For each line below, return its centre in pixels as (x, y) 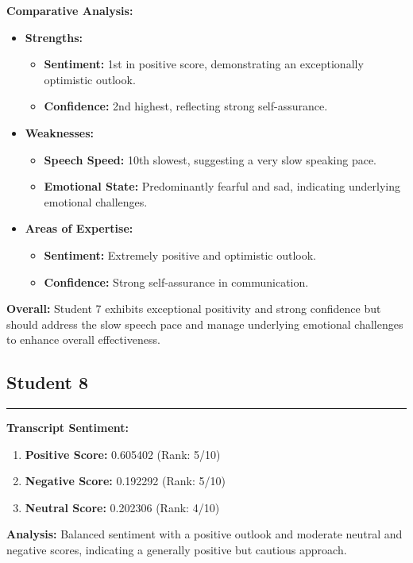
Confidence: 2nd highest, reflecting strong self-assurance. (186, 106)
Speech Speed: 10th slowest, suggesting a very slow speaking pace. (210, 159)
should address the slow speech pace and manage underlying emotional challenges (205, 324)
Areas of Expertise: (79, 228)
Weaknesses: (60, 132)
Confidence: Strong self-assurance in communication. (176, 281)
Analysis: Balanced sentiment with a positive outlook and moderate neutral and (205, 534)
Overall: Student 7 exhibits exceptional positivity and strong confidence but (194, 308)
